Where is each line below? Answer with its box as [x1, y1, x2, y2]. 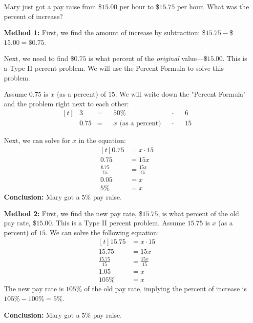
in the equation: [78, 135, 126, 145]
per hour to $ [119, 1, 160, 11]
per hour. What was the [177, 1, 249, 11]
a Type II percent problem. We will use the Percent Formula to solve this [4, 62, 224, 73]
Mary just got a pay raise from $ [4, 1, 102, 11]
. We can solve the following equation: [45, 227, 159, 237]
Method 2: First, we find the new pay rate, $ [4, 208, 143, 218]
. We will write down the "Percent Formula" [115, 89, 246, 99]
